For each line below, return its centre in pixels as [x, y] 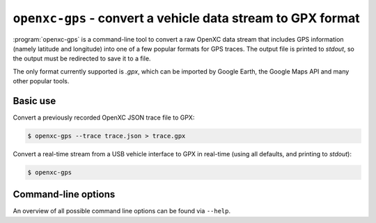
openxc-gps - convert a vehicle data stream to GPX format [186, 18]
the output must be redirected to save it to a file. [82, 58]
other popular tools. [41, 81]
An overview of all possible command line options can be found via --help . [122, 211]
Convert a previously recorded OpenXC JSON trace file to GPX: [104, 117]
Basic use [34, 101]
